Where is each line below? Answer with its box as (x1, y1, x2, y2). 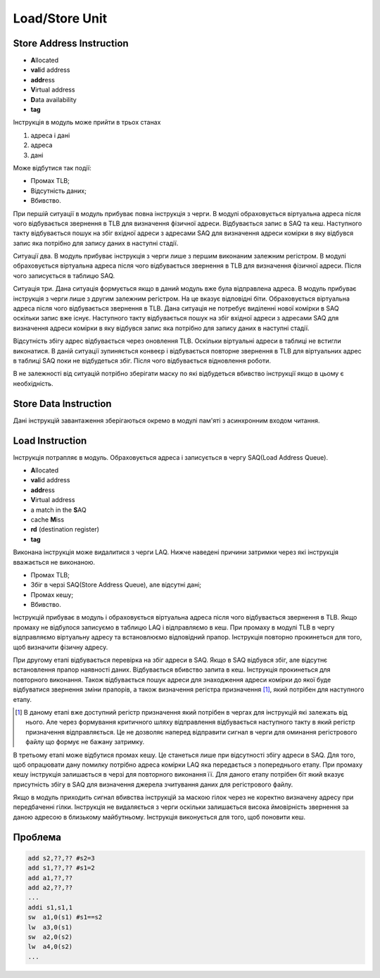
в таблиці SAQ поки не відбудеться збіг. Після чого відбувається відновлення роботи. (13, 356, 271, 365)
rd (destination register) (30, 525, 100, 534)
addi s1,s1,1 (27, 903, 73, 911)
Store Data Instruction (13, 398, 112, 410)
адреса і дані (30, 131, 70, 139)
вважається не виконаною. (13, 558, 95, 566)
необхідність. (13, 379, 53, 387)
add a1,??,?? (27, 874, 73, 882)
